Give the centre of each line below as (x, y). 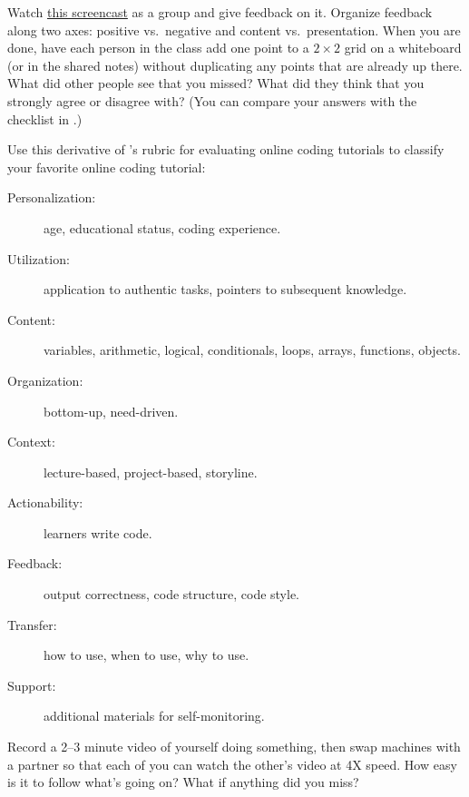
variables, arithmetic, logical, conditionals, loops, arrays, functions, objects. (252, 350)
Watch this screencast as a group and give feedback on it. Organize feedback (220, 12)
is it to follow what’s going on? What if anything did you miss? (183, 782)
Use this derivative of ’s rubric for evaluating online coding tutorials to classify (226, 149)
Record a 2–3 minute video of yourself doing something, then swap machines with (234, 747)
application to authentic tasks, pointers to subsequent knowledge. (225, 289)
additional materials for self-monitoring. (154, 716)
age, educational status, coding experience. (162, 227)
